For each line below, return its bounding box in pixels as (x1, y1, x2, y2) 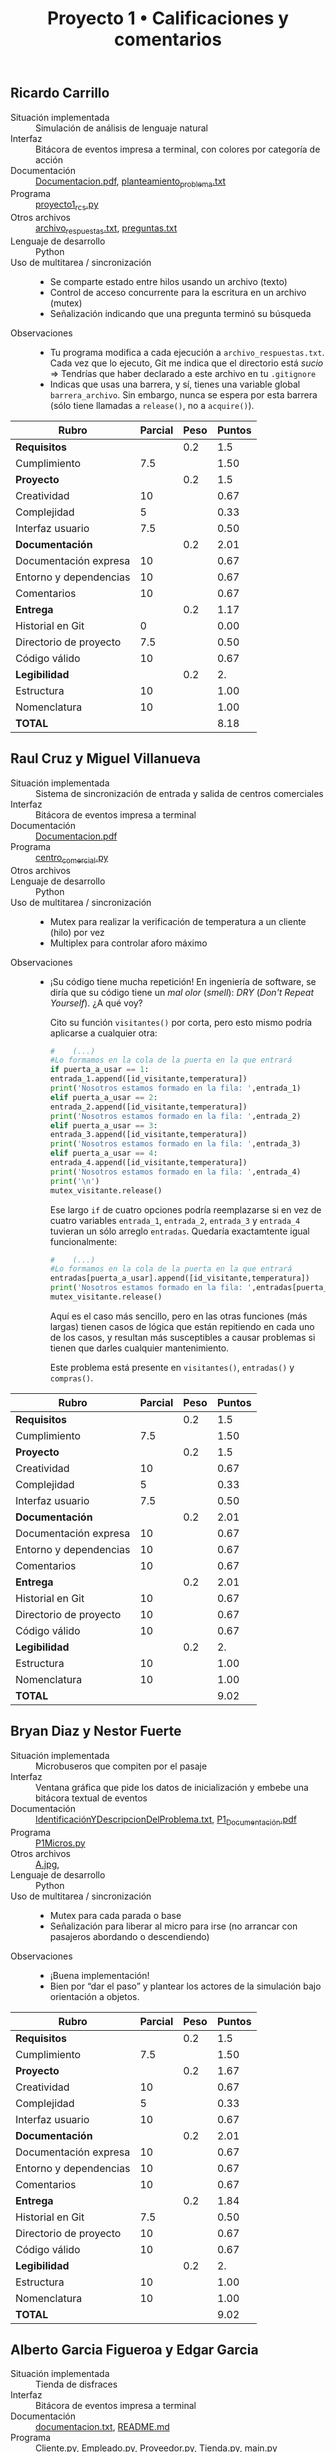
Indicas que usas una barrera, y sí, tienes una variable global (49, 378, 301, 390)
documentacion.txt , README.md (35, 2421, 170, 2433)
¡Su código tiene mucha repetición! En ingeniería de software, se (49, 975, 317, 987)
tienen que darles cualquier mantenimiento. (49, 1342, 230, 1354)
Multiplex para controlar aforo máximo (49, 937, 208, 949)
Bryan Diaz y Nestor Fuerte (10, 1723, 182, 1740)
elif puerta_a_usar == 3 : (49, 1120, 158, 1131)
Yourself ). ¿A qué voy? (49, 997, 143, 1009)
